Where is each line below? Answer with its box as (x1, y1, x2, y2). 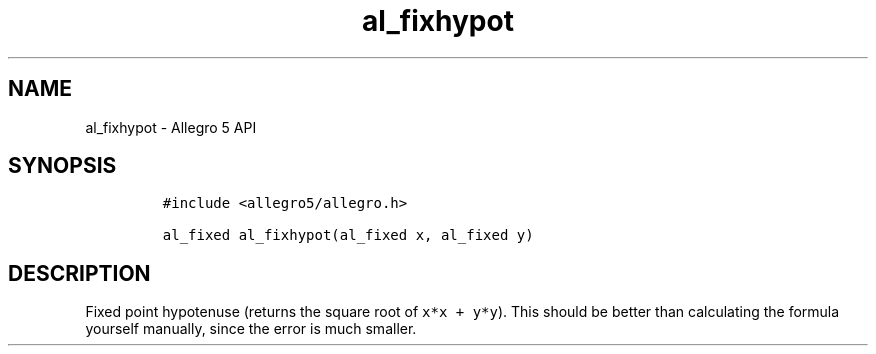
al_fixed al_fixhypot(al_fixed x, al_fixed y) (162, 227, 534, 244)
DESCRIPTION (8, 260, 151, 286)
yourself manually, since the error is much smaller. (85, 320, 417, 338)
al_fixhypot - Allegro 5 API (85, 118, 257, 136)
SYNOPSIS (8, 153, 117, 179)
